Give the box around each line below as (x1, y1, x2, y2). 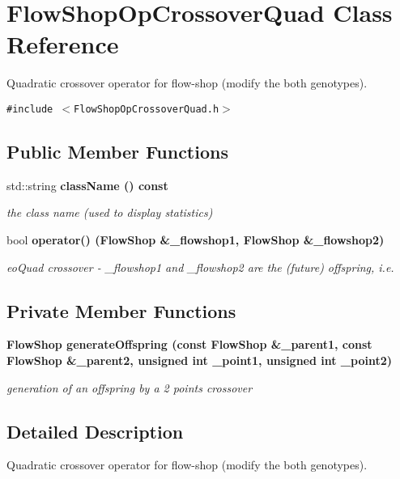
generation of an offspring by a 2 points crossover (6, 379, 253, 396)
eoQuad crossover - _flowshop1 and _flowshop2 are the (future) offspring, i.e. (6, 258, 394, 275)
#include (6, 103, 53, 115)
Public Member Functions (6, 138, 228, 163)
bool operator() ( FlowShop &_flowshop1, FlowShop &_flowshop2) (6, 231, 385, 248)
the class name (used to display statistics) (6, 204, 213, 221)
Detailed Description (6, 418, 184, 443)
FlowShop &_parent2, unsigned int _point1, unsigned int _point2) (6, 351, 393, 368)
